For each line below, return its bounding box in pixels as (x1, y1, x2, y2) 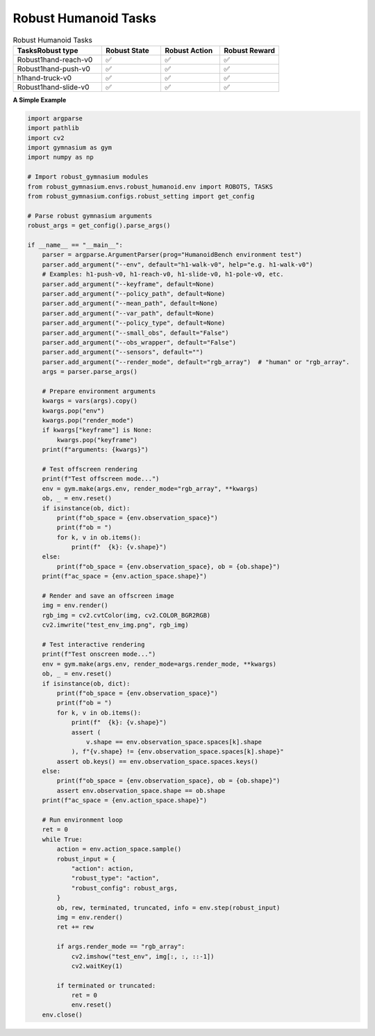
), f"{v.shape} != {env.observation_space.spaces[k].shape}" (71, 748, 284, 755)
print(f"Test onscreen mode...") (42, 650, 156, 658)
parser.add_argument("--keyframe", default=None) (42, 280, 215, 288)
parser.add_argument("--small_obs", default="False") (42, 329, 229, 337)
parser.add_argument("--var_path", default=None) (42, 309, 215, 317)
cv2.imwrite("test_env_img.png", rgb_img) (42, 621, 189, 629)
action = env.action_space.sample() (56, 845, 182, 853)
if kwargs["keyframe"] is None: (42, 426, 153, 434)
